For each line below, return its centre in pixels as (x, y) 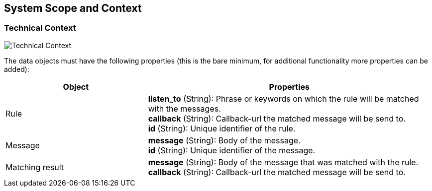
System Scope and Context (73, 8)
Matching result (35, 167)
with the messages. (184, 108)
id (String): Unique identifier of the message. (232, 150)
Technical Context (40, 28)
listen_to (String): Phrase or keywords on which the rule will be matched (283, 98)
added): (17, 69)
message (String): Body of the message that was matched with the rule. (283, 162)
